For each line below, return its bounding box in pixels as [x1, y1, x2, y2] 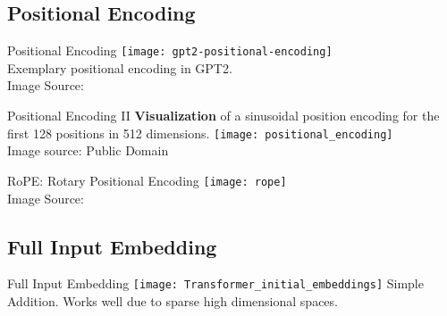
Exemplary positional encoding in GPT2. [7, 58, 232, 77]
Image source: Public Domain [7, 141, 169, 160]
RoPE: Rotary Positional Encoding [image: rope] [7, 170, 287, 189]
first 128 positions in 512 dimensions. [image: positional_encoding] [7, 123, 393, 142]
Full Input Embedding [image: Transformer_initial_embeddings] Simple [7, 274, 424, 293]
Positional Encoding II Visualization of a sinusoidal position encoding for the [7, 106, 440, 125]
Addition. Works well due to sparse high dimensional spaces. [7, 292, 338, 310]
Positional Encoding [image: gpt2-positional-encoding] [7, 41, 333, 60]
